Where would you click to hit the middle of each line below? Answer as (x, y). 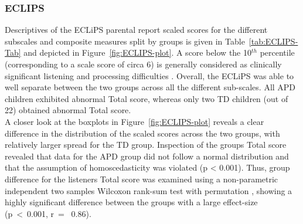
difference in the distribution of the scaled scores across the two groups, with (142, 133)
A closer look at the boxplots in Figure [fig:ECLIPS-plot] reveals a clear (135, 121)
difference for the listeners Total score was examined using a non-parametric (142, 179)
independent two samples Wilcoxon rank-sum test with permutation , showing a (149, 190)
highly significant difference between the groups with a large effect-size (131, 202)
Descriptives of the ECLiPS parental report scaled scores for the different (136, 30)
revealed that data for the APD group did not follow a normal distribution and (147, 156)
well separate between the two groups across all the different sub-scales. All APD (150, 87)
